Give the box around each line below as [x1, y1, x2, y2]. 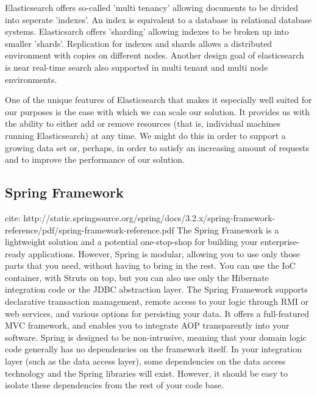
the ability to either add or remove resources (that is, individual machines [5, 117, 281, 130]
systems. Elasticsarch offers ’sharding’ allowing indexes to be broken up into [5, 25, 289, 38]
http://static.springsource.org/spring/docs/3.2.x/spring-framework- [23, 211, 276, 224]
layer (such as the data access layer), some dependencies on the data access [5, 355, 286, 368]
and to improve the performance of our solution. [5, 153, 185, 166]
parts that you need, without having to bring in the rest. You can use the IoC [5, 259, 296, 272]
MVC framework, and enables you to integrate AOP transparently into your [5, 319, 290, 332]
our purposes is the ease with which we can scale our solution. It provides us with [5, 105, 310, 118]
